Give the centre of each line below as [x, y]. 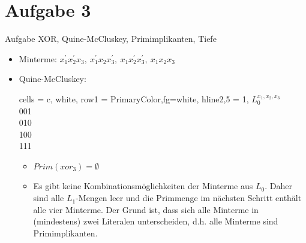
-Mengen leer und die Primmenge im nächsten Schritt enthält [189, 198]
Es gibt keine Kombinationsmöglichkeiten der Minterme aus [143, 186]
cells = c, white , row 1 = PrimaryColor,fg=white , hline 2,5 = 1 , [134, 98]
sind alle [49, 198]
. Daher [278, 186]
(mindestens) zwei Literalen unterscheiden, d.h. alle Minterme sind [156, 221]
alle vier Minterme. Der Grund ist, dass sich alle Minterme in [146, 209]
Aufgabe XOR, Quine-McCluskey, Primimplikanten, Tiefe [111, 39]
